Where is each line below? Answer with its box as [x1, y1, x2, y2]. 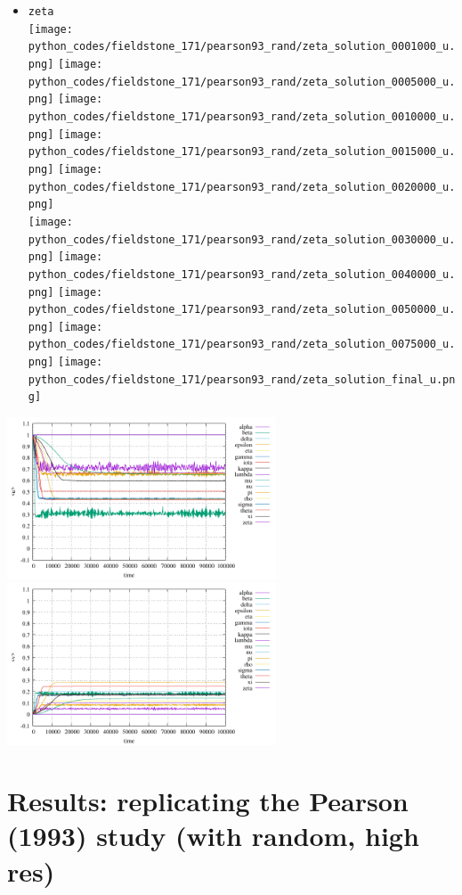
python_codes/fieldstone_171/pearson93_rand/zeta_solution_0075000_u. [28, 338, 456, 351]
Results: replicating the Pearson [7, 783, 409, 819]
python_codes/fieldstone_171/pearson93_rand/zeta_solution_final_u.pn [28, 373, 456, 386]
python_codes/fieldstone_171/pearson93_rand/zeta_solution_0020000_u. [28, 180, 456, 193]
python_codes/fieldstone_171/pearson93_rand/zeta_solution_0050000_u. [28, 303, 456, 316]
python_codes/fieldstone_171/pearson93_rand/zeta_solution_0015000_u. [28, 145, 456, 159]
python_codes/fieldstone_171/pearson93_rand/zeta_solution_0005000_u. [28, 75, 456, 88]
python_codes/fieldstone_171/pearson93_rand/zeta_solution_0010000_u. [28, 110, 456, 123]
